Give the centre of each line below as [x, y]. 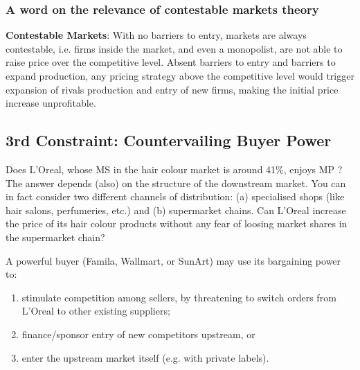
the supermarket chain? [55, 237]
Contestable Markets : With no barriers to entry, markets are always [156, 35]
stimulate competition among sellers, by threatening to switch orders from [179, 297]
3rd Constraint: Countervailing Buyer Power [169, 140]
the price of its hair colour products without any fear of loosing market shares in [177, 223]
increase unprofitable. [51, 103]
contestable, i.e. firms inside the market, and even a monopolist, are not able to [174, 48]
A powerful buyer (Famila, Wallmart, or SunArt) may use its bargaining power [173, 260]
